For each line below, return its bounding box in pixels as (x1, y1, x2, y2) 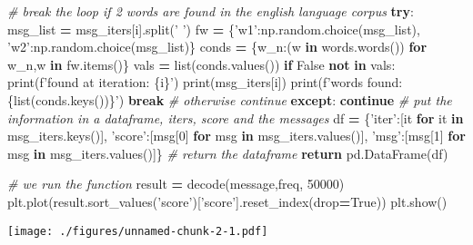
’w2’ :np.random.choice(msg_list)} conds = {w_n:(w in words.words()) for (7, 37, 428, 56)
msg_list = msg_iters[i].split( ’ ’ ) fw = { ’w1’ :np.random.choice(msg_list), (7, 19, 420, 38)
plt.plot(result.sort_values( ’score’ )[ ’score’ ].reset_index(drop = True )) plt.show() (7, 191, 448, 211)
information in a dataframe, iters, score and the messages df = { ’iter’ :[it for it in (7, 108, 464, 127)
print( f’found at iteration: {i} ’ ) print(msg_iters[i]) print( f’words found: (7, 73, 403, 92)
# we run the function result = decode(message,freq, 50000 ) (7, 174, 345, 193)
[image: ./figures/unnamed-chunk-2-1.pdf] (7, 224, 268, 238)
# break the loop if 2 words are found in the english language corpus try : (7, 2, 414, 20)
